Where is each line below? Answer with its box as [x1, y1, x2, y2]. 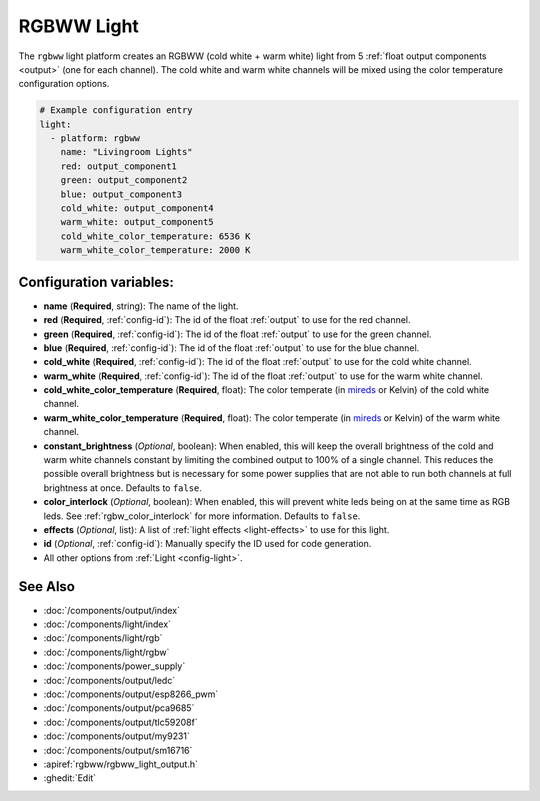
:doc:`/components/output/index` [43, 604, 180, 616]
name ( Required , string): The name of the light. [43, 300, 239, 312]
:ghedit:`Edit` [43, 772, 97, 784]
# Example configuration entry [39, 105, 194, 116]
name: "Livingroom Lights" [60, 146, 194, 158]
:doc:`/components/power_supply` [43, 660, 186, 672]
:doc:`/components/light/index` [43, 618, 172, 630]
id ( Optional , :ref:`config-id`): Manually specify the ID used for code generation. [43, 538, 372, 550]
